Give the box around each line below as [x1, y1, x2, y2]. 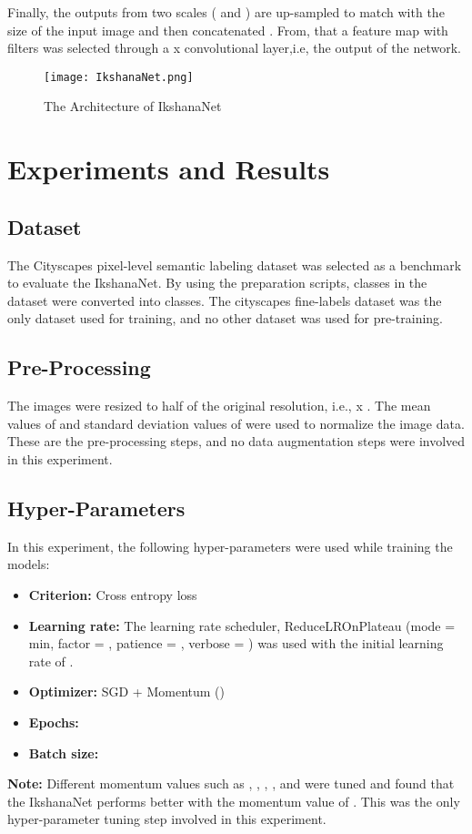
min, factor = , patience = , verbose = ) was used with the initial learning [28, 634, 444, 653]
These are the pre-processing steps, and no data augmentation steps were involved [7, 432, 466, 451]
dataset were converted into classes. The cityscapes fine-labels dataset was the [7, 290, 442, 310]
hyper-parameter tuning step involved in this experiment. [7, 809, 326, 829]
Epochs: [28, 712, 79, 731]
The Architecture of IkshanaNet [44, 97, 222, 116]
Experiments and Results [7, 150, 330, 188]
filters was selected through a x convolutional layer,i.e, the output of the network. [7, 38, 461, 57]
